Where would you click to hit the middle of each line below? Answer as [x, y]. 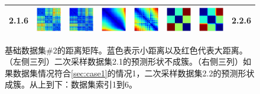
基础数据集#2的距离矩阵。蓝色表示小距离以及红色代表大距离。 [126, 50]
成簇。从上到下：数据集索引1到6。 [71, 84]
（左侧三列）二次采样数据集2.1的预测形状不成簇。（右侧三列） [124, 61]
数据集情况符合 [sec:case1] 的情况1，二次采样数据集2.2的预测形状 [134, 73]
